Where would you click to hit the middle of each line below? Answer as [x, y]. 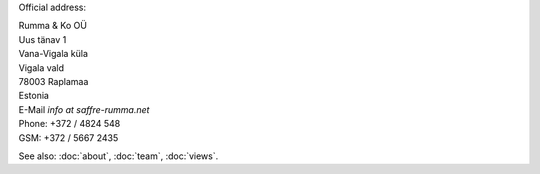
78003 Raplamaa [53, 81]
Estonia [34, 96]
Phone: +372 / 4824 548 [69, 124]
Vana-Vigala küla [53, 54]
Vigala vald [41, 67]
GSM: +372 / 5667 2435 [68, 137]
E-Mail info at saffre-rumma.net [84, 109]
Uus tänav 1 [42, 39]
